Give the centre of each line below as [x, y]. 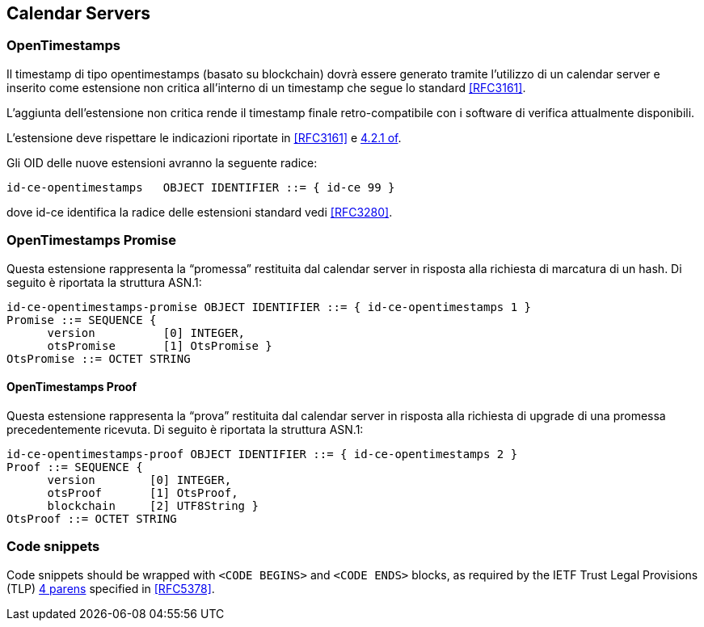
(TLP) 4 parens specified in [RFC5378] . [111, 588]
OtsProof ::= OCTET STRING [92, 518]
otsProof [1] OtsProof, [143, 492]
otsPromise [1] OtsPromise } [160, 345]
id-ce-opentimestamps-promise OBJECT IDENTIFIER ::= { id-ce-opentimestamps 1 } [269, 307]
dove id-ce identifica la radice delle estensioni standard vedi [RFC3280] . [200, 212]
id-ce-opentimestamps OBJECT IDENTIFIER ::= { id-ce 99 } [201, 187]
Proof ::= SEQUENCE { [75, 467]
